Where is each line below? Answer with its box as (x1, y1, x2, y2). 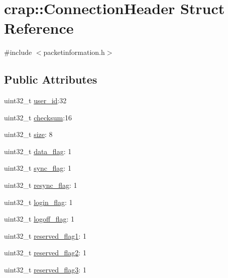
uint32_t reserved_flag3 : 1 (4, 264, 86, 275)
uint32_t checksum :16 (4, 112, 72, 122)
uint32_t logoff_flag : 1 (4, 214, 75, 224)
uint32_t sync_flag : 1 (4, 163, 71, 173)
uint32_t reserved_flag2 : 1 (4, 247, 86, 258)
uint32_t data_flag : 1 (4, 146, 72, 156)
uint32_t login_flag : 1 (4, 196, 73, 207)
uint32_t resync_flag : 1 (4, 180, 77, 190)
